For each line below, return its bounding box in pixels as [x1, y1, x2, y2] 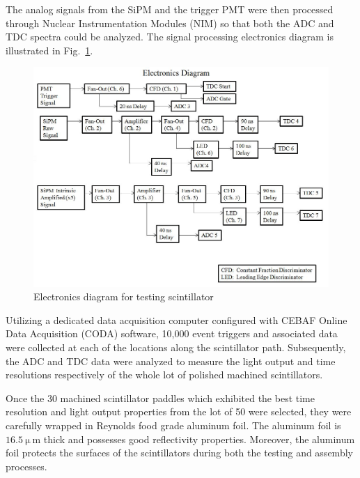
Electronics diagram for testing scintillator [33, 289, 214, 304]
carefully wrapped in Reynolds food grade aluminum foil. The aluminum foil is [6, 418, 341, 432]
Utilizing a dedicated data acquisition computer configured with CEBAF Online [6, 312, 347, 327]
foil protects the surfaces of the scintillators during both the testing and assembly [6, 445, 353, 460]
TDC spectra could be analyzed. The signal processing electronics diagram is [6, 29, 334, 44]
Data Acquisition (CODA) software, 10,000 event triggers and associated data [6, 326, 338, 341]
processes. [6, 458, 47, 473]
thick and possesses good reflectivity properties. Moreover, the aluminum [43, 431, 355, 446]
